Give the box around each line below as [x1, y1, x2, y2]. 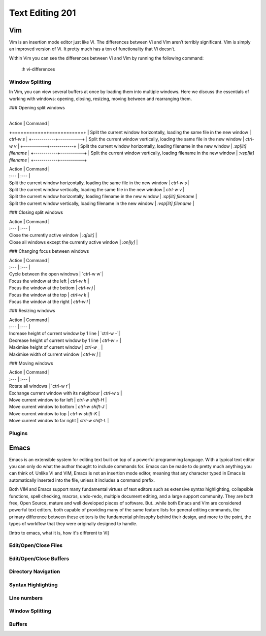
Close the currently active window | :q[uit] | [9, 232, 97, 238]
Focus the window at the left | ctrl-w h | [9, 278, 89, 284]
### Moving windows [9, 360, 54, 367]
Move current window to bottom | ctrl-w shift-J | [9, 404, 107, 410]
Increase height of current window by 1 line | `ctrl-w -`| [9, 331, 120, 336]
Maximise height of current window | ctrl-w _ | [9, 344, 103, 350]
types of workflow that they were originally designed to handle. [9, 521, 137, 527]
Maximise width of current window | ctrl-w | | [9, 351, 101, 357]
